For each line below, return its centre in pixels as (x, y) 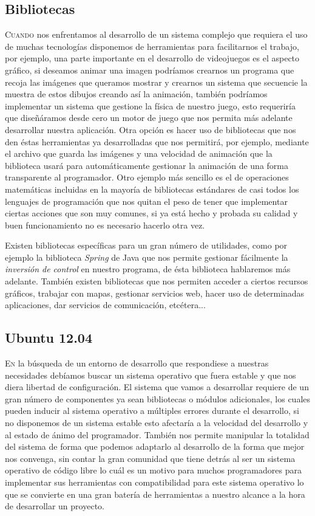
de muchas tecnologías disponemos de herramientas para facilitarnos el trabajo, (152, 46)
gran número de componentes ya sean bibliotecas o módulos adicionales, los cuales (158, 398)
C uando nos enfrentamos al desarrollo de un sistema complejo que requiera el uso (156, 34)
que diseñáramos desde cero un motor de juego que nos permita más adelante (149, 118)
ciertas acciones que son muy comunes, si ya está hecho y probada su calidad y (151, 213)
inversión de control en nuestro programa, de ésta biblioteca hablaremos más (148, 269)
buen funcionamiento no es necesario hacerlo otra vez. (105, 225)
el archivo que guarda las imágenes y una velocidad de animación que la (139, 153)
